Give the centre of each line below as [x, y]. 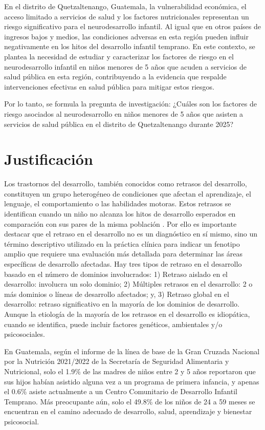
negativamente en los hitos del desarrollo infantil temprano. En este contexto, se [130, 46]
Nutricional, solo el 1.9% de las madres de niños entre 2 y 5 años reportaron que [130, 371]
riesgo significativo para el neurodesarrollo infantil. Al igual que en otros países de [132, 26]
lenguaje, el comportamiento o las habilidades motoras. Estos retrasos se [118, 203]
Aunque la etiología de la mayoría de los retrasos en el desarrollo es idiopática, [127, 314]
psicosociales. [25, 334]
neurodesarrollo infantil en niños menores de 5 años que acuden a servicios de [125, 66]
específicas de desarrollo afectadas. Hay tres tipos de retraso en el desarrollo [123, 264]
